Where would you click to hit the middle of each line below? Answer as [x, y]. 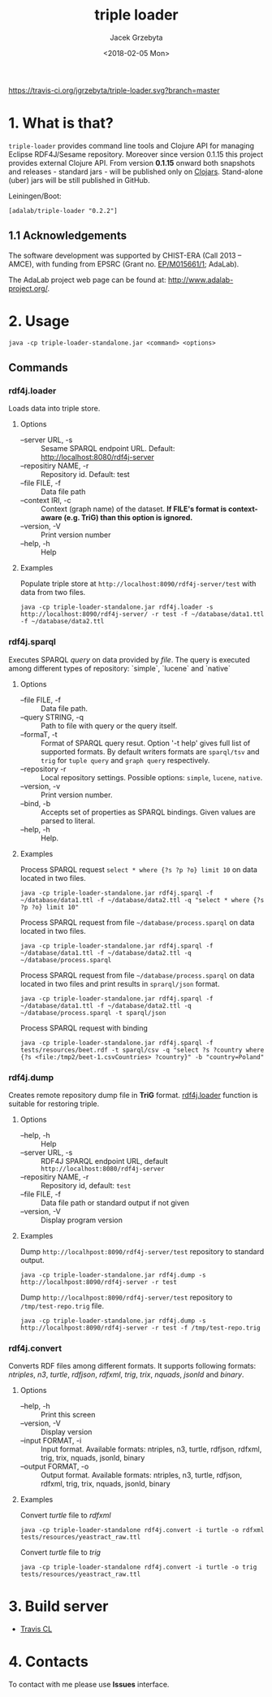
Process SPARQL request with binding [84, 1028]
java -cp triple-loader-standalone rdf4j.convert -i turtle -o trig [138, 1567]
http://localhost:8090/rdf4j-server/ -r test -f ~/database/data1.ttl [142, 614]
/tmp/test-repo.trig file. [62, 1305]
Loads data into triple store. [54, 409]
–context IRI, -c [45, 501]
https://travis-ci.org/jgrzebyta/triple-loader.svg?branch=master [114, 90]
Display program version [82, 1220]
